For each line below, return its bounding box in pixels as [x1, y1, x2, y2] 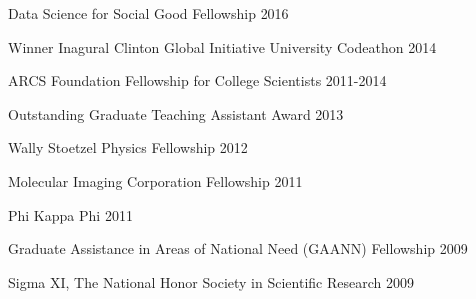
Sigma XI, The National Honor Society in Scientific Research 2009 [8, 271, 414, 292]
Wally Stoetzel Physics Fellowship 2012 [8, 137, 248, 158]
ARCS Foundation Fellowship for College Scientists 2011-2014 [8, 70, 387, 91]
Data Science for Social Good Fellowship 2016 [8, 3, 289, 23]
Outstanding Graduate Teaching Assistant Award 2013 [8, 103, 344, 124]
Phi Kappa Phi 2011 [8, 204, 133, 225]
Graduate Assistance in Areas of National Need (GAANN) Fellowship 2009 [8, 238, 468, 259]
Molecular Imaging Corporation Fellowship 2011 [8, 170, 303, 191]
